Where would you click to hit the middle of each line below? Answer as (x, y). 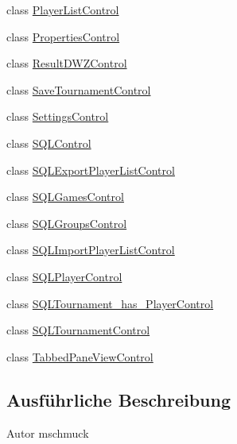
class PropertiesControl (63, 36)
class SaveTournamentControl (79, 89)
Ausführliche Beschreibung (118, 399)
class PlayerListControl (63, 10)
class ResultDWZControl (67, 63)
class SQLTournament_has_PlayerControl (110, 303)
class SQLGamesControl (65, 197)
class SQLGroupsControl (67, 223)
